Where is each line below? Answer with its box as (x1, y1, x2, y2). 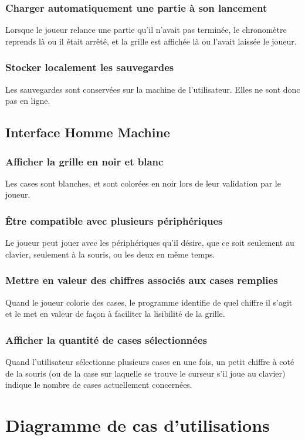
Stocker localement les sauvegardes (5, 60, 174, 75)
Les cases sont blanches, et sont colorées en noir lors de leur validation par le (5, 177, 281, 189)
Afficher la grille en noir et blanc (5, 154, 164, 168)
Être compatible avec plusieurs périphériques (5, 213, 223, 228)
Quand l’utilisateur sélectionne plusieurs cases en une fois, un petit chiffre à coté (5, 356, 294, 368)
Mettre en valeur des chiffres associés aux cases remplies (5, 273, 278, 287)
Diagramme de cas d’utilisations (5, 413, 270, 436)
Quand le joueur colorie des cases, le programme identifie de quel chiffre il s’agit (5, 296, 293, 308)
